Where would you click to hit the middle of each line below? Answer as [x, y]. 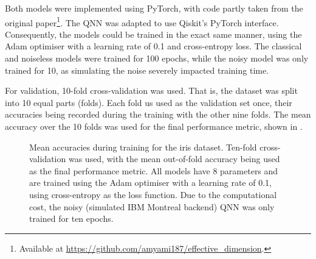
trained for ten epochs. [71, 218]
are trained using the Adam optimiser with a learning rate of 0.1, [150, 183]
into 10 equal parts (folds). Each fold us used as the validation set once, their [149, 102]
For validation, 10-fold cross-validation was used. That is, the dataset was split [151, 90]
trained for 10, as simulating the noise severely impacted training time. [137, 70]
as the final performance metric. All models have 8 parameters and [154, 170]
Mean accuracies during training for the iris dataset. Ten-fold [143, 147]
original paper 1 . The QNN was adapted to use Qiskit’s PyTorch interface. [142, 21]
